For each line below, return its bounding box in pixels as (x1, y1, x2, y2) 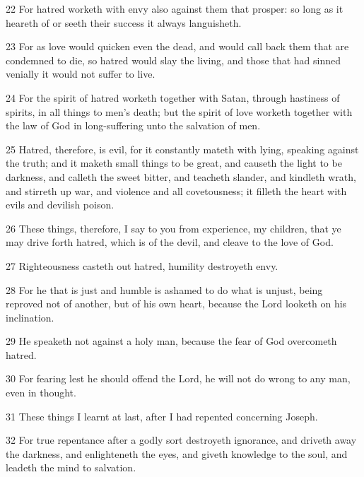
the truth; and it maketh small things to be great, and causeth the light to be (6, 155, 342, 170)
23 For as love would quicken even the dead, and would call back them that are (6, 39, 349, 54)
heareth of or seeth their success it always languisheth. (6, 15, 242, 30)
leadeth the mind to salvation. (6, 460, 136, 475)
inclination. (6, 310, 54, 324)
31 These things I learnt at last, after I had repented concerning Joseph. (6, 408, 318, 423)
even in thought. (6, 385, 76, 400)
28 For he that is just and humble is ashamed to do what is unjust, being (6, 282, 323, 297)
